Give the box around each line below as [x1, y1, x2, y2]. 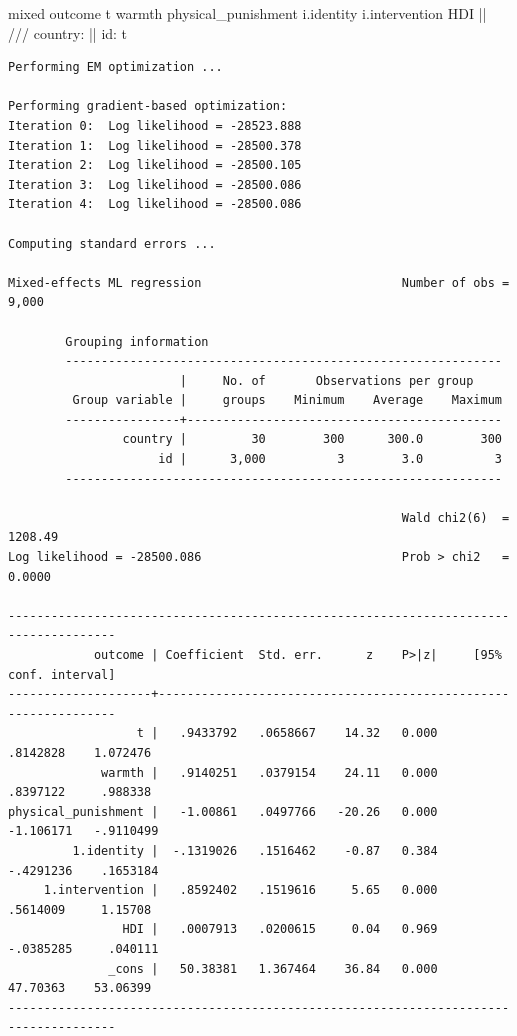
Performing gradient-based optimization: [8, 99, 288, 114]
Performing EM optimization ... [8, 60, 223, 75]
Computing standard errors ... [8, 236, 216, 251]
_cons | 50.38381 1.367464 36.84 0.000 [108, 961, 438, 976]
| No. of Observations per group [179, 373, 474, 388]
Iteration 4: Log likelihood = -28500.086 [8, 197, 302, 212]
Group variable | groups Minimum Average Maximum [72, 393, 502, 408]
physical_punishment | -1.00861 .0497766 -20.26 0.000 [8, 804, 438, 819]
